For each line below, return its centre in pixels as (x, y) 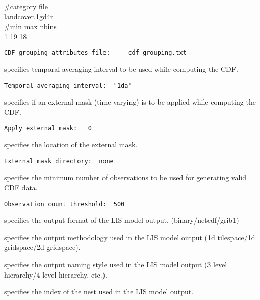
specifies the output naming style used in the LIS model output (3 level (116, 264)
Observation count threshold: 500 (64, 204)
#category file (26, 6)
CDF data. (21, 187)
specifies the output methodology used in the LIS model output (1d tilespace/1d (130, 237)
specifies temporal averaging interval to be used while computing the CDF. (121, 69)
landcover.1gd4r (29, 16)
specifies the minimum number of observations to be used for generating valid (125, 177)
